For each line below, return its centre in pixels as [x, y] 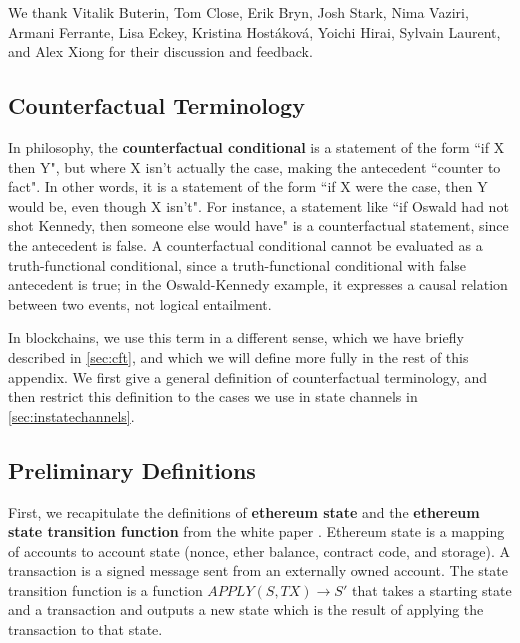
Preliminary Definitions [132, 469]
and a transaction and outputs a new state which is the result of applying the [246, 609]
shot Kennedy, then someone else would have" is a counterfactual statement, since [258, 225]
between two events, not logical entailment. [140, 303]
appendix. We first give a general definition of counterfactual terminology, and [248, 376]
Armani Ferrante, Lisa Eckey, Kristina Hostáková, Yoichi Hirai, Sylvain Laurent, [254, 31]
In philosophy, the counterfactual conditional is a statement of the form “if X [256, 146]
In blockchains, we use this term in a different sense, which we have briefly [236, 337]
